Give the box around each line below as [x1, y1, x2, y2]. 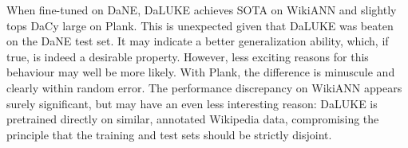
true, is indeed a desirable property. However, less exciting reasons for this [6, 48, 369, 64]
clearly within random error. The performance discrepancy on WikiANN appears [6, 79, 402, 95]
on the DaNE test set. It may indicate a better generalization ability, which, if [6, 33, 389, 49]
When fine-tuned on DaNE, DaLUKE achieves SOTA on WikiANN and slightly [6, 2, 397, 18]
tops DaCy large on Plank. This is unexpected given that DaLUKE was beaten [6, 17, 394, 33]
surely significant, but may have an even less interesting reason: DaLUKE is [6, 95, 378, 111]
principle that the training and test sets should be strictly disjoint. [6, 126, 332, 142]
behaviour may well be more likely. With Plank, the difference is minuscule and [6, 64, 395, 80]
